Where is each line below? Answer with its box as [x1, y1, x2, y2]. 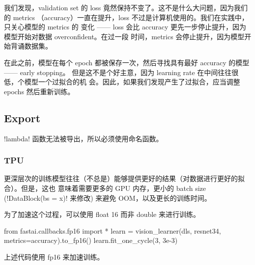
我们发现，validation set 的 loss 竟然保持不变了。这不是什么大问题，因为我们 [4, 2, 248, 12]
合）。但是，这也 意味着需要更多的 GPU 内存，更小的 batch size [4, 183, 206, 193]
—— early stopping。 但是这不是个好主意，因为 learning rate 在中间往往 [4, 67, 232, 77]
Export [4, 110, 41, 125]
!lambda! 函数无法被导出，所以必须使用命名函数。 [4, 133, 163, 143]
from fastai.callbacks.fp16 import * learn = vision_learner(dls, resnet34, [4, 225, 221, 236]
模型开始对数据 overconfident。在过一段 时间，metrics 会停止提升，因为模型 [4, 31, 245, 41]
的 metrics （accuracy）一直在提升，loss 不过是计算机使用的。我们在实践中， [4, 12, 249, 22]
